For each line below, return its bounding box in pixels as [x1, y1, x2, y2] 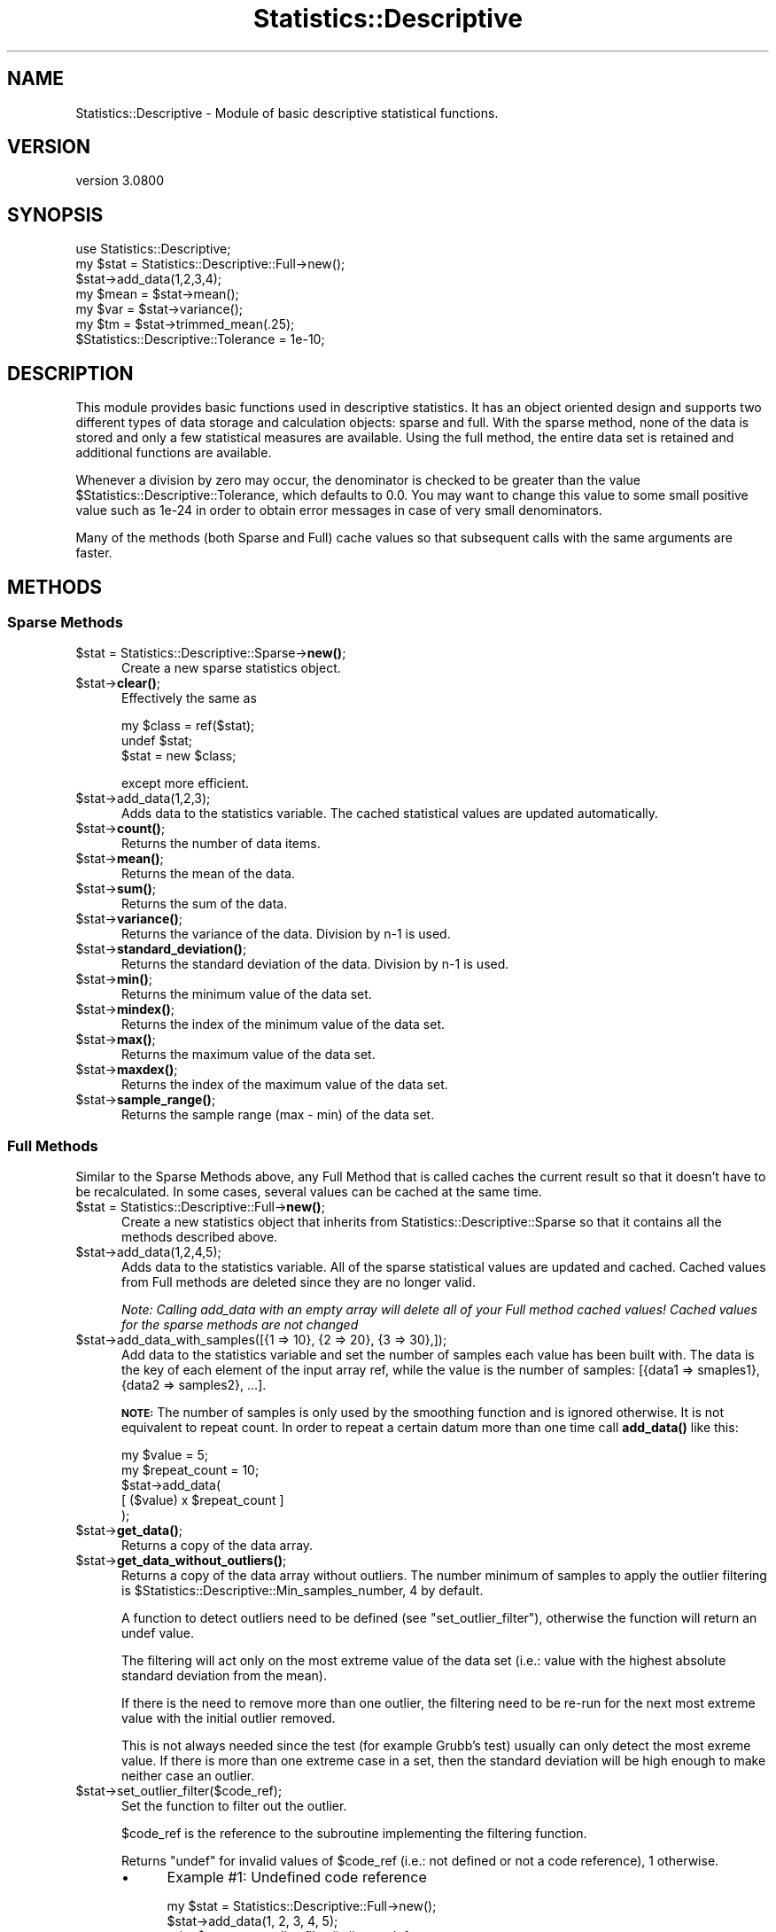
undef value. [121, 1625, 194, 1641]
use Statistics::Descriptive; [75, 241, 231, 257]
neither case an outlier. [121, 1768, 255, 1784]
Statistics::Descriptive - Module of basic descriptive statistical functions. [75, 105, 499, 121]
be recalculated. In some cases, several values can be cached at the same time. [75, 1184, 542, 1200]
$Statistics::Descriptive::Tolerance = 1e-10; [75, 331, 325, 347]
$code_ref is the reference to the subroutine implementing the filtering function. [121, 1826, 587, 1842]
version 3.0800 [75, 173, 164, 189]
